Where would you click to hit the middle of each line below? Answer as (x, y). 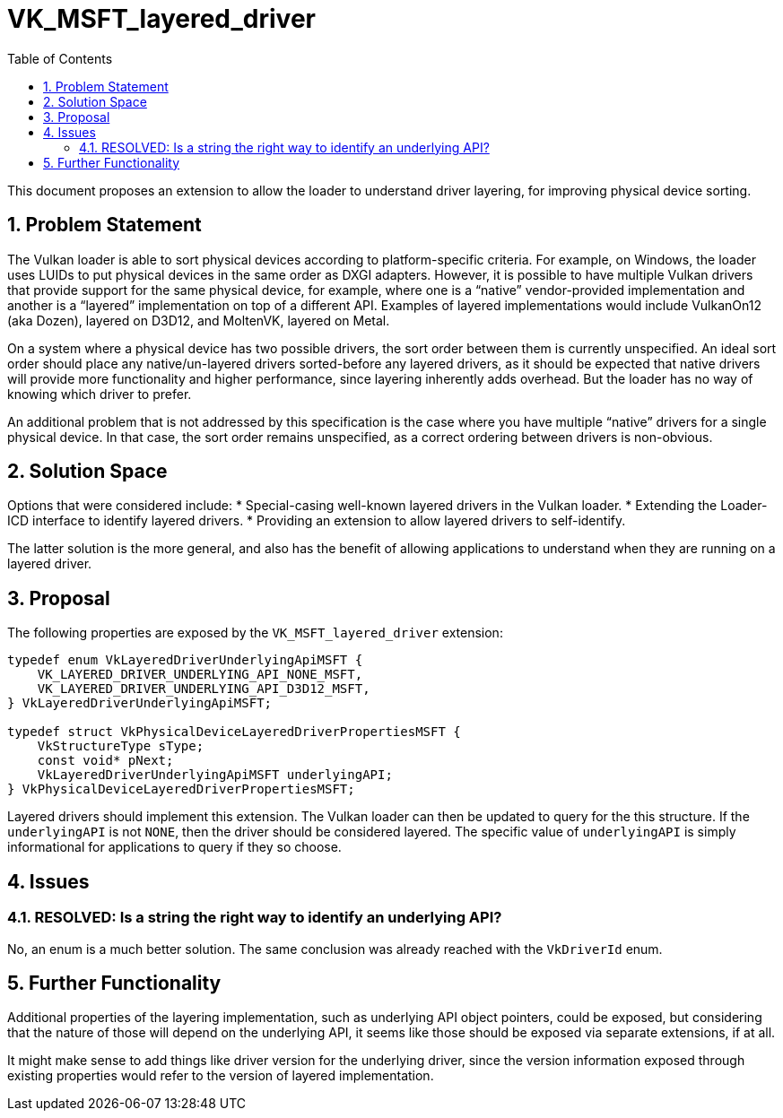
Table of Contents (60, 58)
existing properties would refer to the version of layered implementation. (221, 1076)
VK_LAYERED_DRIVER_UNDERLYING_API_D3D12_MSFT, (204, 689)
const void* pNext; (105, 761)
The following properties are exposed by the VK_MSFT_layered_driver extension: (255, 633)
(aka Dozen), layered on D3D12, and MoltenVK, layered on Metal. (199, 320)
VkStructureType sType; (121, 746)
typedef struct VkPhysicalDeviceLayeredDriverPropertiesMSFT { (234, 732)
